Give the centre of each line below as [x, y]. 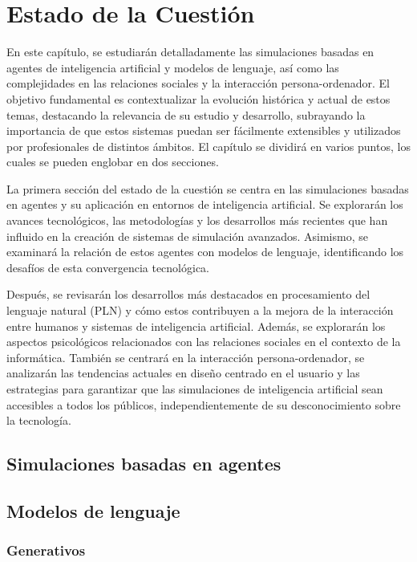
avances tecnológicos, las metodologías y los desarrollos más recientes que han [197, 220]
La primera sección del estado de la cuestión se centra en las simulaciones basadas [208, 188]
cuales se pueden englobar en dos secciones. [113, 162]
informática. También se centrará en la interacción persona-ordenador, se [186, 357]
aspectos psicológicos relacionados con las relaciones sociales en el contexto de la [204, 342]
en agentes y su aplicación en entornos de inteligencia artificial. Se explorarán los [205, 204]
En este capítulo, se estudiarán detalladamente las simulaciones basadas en [190, 52]
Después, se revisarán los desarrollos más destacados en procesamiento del [188, 294]
